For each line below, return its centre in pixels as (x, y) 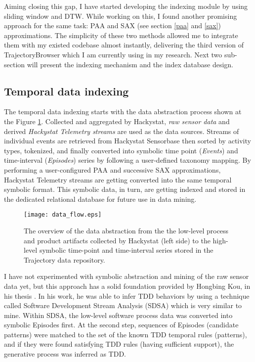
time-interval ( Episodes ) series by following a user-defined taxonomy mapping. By (127, 160)
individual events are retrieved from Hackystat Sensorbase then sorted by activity (127, 141)
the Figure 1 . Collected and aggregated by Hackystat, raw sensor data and (117, 121)
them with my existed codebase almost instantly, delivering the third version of (124, 45)
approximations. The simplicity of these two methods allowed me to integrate (121, 35)
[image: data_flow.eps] (63, 215)
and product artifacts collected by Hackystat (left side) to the (117, 240)
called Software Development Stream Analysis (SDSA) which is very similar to (123, 305)
